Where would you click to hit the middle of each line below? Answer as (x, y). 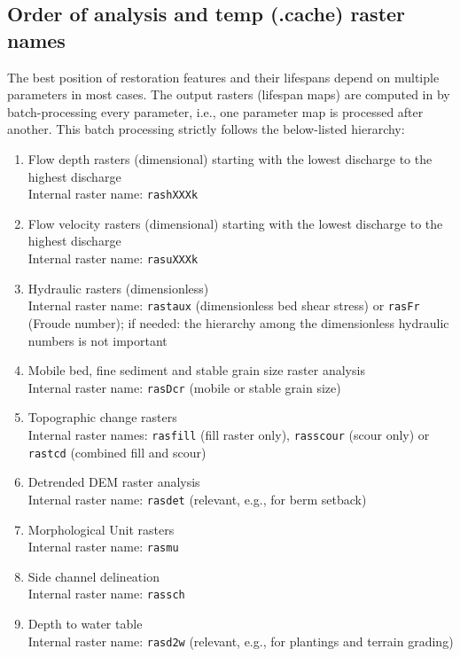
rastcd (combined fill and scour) (117, 452)
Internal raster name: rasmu (103, 547)
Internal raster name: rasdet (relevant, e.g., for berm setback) (197, 499)
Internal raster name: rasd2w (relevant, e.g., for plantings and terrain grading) (241, 641)
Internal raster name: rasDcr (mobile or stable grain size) (184, 387)
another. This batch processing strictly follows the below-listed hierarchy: (206, 129)
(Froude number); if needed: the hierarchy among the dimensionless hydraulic (238, 322)
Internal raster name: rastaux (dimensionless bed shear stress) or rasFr (224, 305)
